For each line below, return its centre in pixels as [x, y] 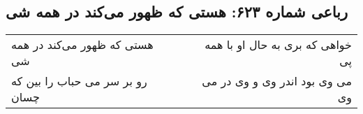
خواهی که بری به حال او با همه [278, 45]
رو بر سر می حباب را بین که [79, 81]
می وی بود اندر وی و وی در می [277, 81]
